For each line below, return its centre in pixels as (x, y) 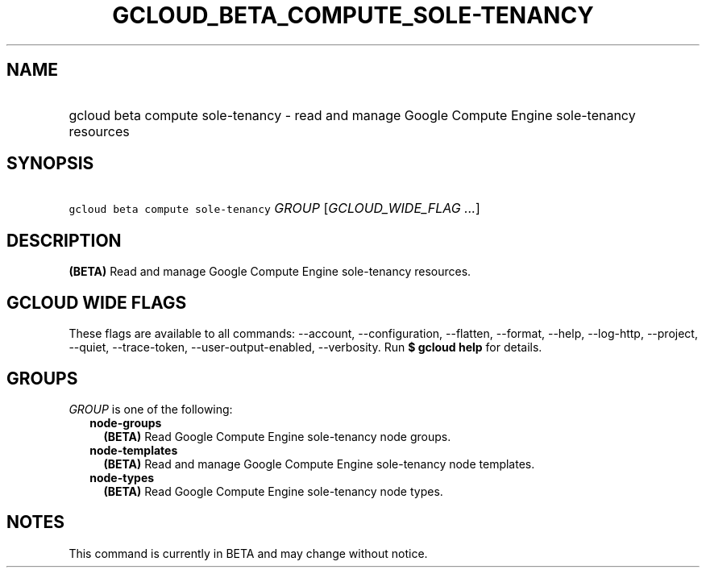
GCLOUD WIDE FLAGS (97, 302)
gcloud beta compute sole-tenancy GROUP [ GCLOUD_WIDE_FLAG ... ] (274, 208)
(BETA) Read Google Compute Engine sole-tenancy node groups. (277, 436)
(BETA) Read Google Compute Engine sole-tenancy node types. (273, 491)
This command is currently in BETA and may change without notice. (248, 553)
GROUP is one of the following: (151, 409)
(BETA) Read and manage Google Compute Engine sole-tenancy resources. (270, 272)
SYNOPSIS (50, 164)
